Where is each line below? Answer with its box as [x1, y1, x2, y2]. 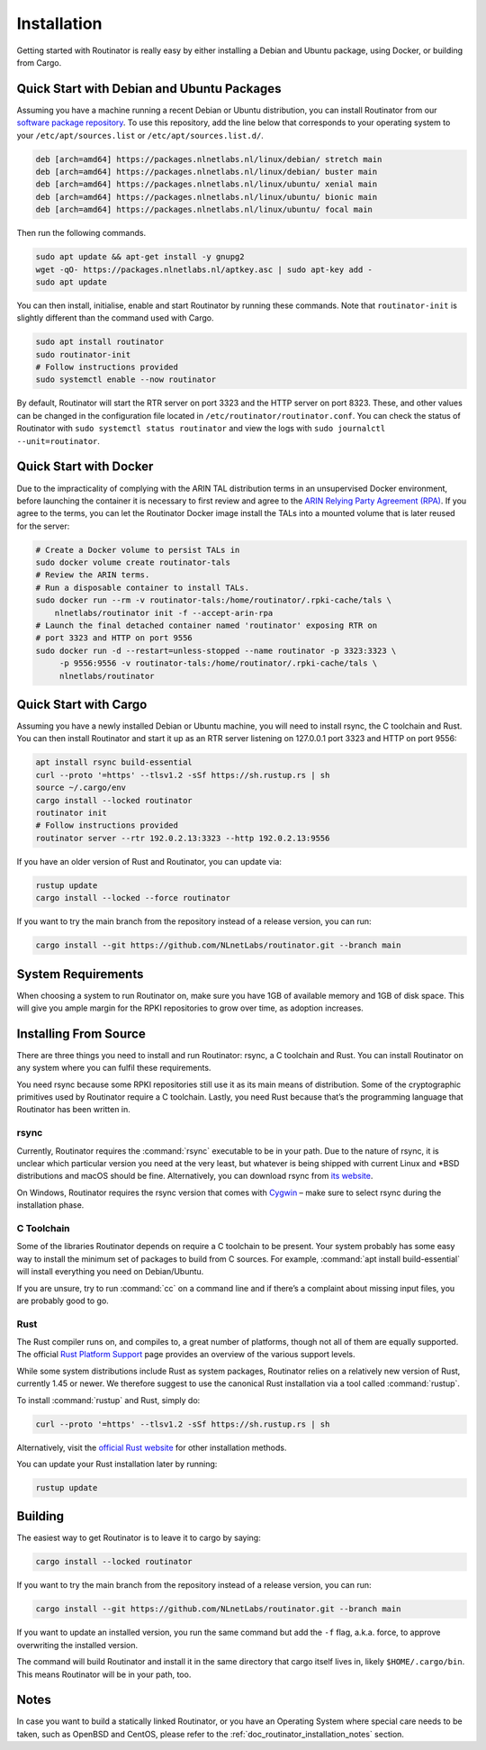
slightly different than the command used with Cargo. [16, 313, 214, 323]
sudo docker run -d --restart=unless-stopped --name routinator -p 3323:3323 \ [35, 645, 397, 656]
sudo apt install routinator [35, 337, 165, 347]
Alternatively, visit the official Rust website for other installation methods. [16, 1442, 287, 1453]
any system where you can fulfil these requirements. [16, 1063, 211, 1074]
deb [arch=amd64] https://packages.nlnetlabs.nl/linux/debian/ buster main [35, 167, 378, 177]
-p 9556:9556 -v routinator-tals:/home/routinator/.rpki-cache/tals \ [58, 658, 378, 668]
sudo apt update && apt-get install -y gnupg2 [35, 252, 245, 262]
